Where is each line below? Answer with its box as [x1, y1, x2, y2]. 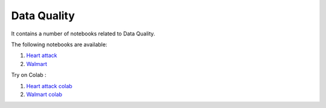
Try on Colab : [11, 71, 46, 79]
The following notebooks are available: [11, 41, 107, 48]
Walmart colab [26, 91, 63, 98]
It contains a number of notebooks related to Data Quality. [11, 30, 155, 37]
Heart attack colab [26, 82, 72, 89]
